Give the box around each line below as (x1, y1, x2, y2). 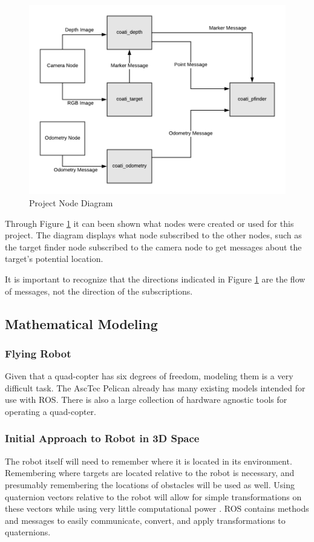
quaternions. (5, 526, 51, 538)
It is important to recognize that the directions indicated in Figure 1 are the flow (5, 272, 306, 285)
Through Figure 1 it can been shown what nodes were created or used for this (5, 217, 294, 229)
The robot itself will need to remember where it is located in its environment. (5, 454, 292, 467)
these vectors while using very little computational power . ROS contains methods (5, 502, 309, 515)
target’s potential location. (5, 252, 103, 265)
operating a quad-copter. (5, 405, 96, 417)
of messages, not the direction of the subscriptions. (5, 284, 193, 297)
